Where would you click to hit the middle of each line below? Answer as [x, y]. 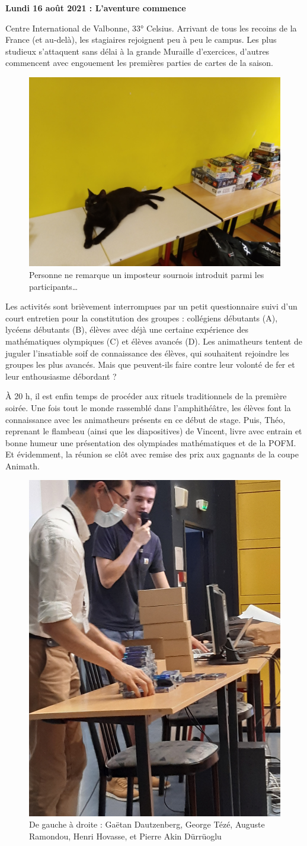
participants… [54, 286]
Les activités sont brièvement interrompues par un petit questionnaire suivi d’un [151, 306]
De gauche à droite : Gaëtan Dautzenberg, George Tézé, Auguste [147, 824]
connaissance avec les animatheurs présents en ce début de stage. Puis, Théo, [145, 419]
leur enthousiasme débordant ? [61, 376]
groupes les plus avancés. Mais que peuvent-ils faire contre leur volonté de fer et [150, 364]
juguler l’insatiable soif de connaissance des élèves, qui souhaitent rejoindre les [147, 353]
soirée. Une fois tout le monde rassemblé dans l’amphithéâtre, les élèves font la [148, 407]
